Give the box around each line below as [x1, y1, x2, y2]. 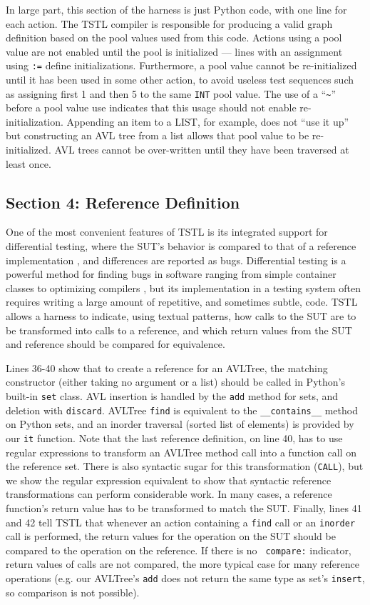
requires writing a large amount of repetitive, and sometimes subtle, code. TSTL [6, 294, 358, 309]
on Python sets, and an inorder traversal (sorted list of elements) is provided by [6, 416, 354, 431]
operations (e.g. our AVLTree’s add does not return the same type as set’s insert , [6, 571, 365, 586]
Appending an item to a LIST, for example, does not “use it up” [66, 114, 349, 129]
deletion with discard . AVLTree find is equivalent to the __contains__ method [6, 402, 358, 417]
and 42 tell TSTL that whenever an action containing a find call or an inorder [6, 514, 356, 529]
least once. [6, 156, 51, 171]
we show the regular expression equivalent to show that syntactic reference [6, 472, 332, 487]
